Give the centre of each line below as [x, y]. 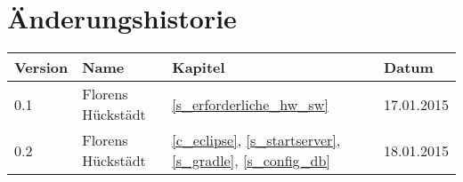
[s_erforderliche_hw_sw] [250, 104]
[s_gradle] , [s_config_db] [251, 161]
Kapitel [199, 67]
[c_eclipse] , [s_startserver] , [256, 140]
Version [41, 67]
